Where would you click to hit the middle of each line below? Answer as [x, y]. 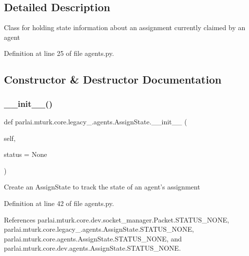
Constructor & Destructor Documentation [113, 79]
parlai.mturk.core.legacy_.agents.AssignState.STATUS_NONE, [99, 229]
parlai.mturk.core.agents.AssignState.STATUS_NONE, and [93, 238]
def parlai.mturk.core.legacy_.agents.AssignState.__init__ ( [96, 121]
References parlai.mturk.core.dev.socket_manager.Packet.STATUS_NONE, [117, 219]
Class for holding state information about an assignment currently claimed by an [125, 27]
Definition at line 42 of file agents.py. [59, 203]
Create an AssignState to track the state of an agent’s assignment [102, 187]
